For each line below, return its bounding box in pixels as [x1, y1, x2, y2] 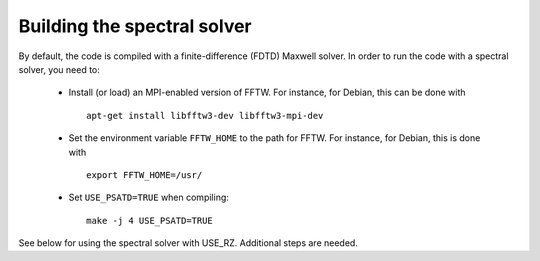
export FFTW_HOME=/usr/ [86, 169, 203, 180]
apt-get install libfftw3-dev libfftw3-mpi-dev [86, 110, 324, 121]
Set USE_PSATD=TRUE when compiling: [68, 191, 230, 204]
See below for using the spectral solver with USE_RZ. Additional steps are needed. [18, 237, 359, 249]
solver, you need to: [18, 63, 100, 75]
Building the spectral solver [18, 15, 252, 37]
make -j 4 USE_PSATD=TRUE [86, 215, 214, 226]
